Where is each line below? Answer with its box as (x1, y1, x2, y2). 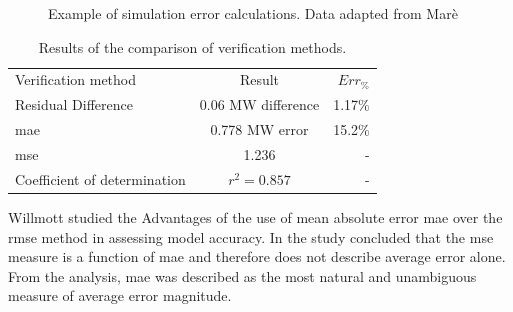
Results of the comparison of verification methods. (38, 36, 347, 57)
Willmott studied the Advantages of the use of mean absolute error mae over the (8, 206, 503, 227)
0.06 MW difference (199, 94, 320, 115)
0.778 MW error (210, 119, 309, 140)
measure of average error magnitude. (8, 285, 232, 306)
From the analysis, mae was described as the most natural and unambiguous (8, 265, 477, 286)
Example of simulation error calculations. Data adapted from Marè (48, 3, 458, 23)
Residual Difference (15, 94, 133, 115)
